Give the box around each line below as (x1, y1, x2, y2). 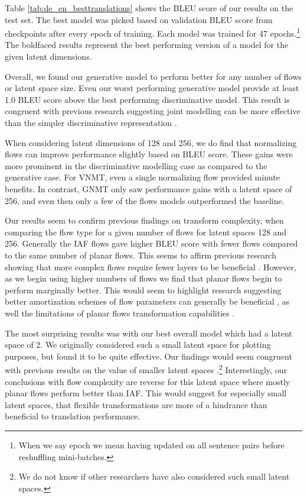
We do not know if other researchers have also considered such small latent (18, 470, 290, 483)
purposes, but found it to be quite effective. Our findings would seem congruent (5, 350, 292, 362)
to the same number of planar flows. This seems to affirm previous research (5, 248, 276, 261)
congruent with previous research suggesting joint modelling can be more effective (5, 105, 301, 117)
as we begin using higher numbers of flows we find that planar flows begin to (5, 272, 282, 284)
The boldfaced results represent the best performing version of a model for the (5, 38, 289, 51)
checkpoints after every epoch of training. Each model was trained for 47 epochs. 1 (5, 25, 301, 39)
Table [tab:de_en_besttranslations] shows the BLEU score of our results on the (5, 2, 293, 14)
